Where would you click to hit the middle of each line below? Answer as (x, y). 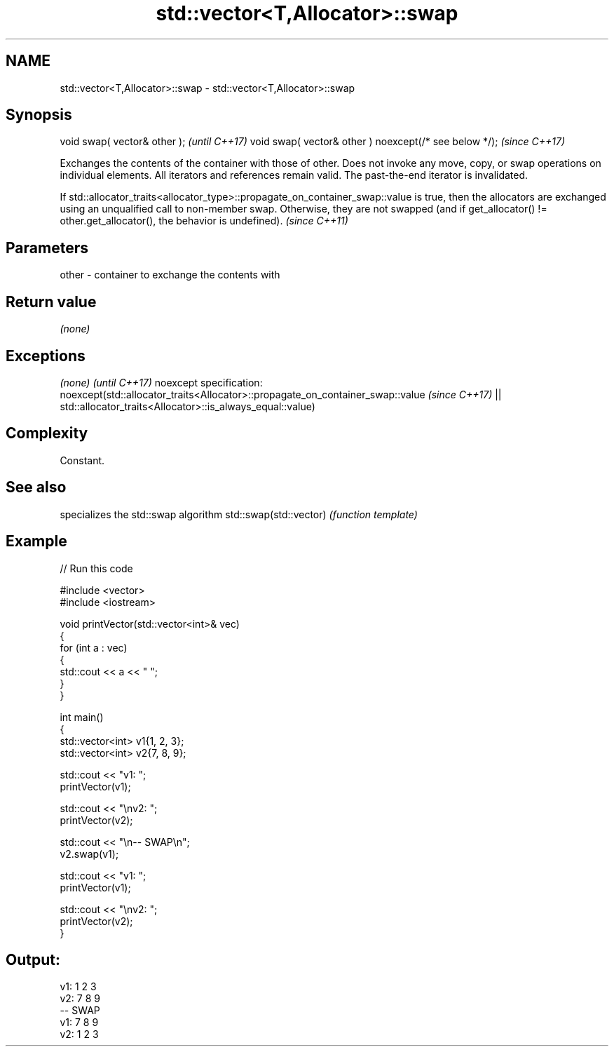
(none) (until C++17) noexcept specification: (161, 382)
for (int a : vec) (94, 647)
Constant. (82, 460)
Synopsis (39, 115)
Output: (33, 959)
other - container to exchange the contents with (170, 275)
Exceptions (46, 356)
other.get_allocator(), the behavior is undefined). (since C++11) (204, 221)
